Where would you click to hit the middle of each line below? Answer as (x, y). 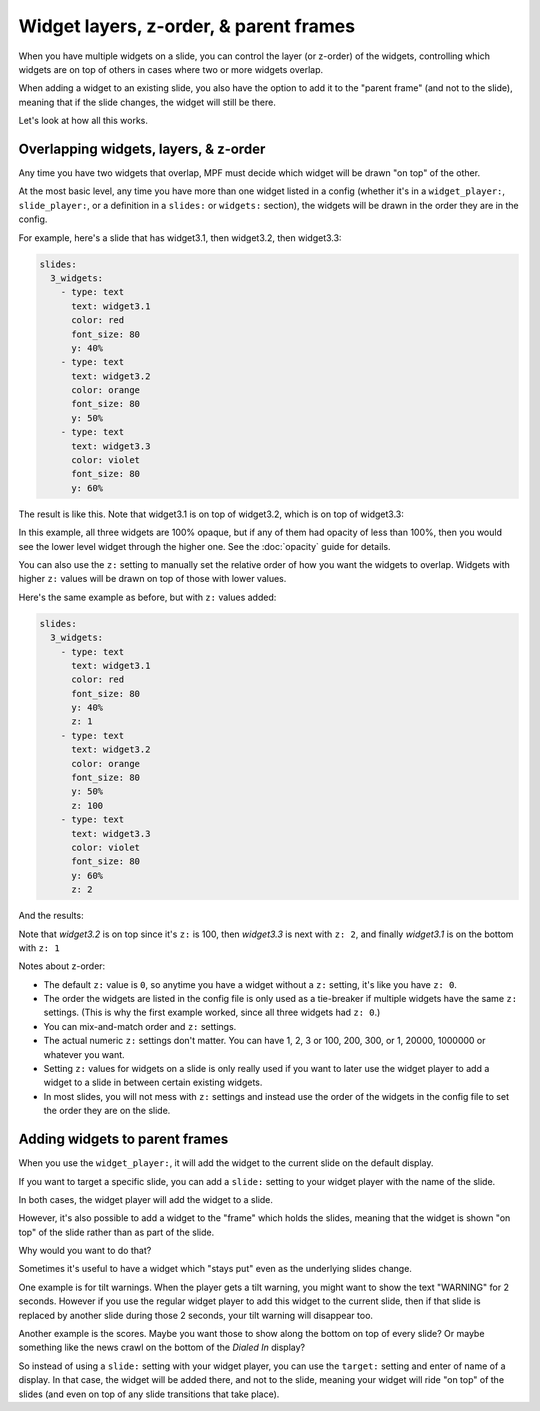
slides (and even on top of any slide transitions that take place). (149, 1394)
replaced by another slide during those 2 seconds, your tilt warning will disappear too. (196, 1315)
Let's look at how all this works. (83, 121)
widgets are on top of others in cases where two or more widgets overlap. (171, 69)
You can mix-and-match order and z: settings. (140, 1026)
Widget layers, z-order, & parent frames (186, 26)
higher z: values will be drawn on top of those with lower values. (152, 579)
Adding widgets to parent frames (123, 1139)
